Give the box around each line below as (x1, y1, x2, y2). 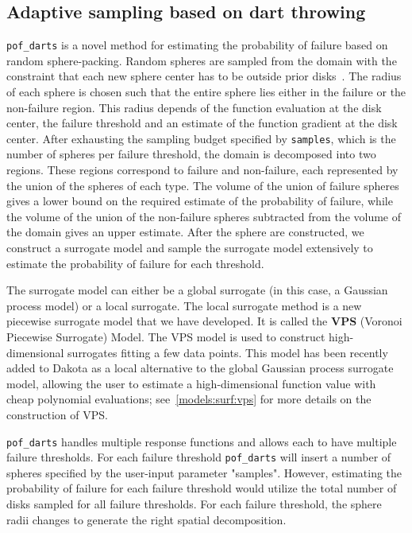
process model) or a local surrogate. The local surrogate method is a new (6, 297, 362, 313)
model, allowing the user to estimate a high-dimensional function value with (6, 375, 376, 391)
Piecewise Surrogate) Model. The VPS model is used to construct (6, 329, 325, 345)
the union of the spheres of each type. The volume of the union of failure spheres (6, 177, 399, 193)
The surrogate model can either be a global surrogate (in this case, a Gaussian (6, 282, 388, 298)
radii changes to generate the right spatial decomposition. (6, 511, 287, 527)
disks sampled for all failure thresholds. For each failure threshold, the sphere (6, 496, 382, 512)
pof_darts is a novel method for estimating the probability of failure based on (6, 37, 388, 53)
